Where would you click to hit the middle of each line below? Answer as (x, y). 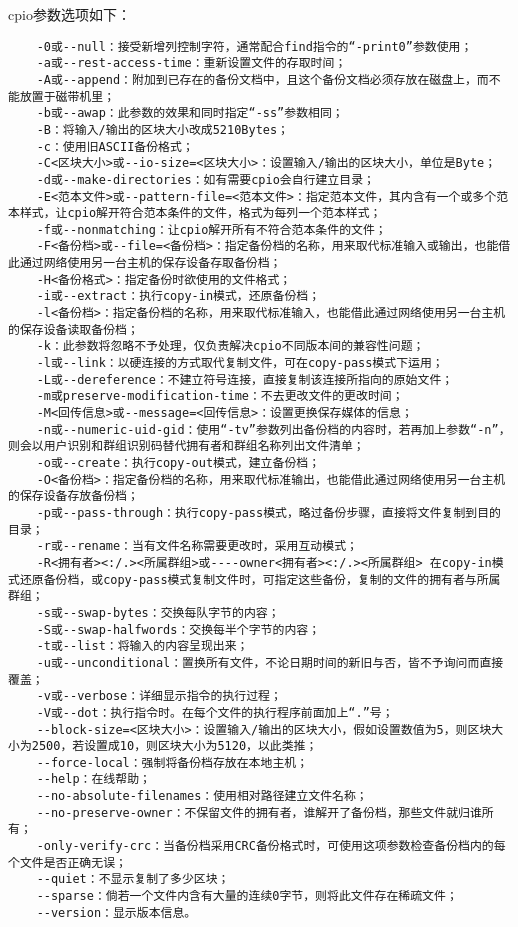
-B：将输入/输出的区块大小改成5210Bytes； (163, 129)
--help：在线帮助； (93, 779)
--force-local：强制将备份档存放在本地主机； (172, 762)
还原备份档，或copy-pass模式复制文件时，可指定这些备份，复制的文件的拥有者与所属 (260, 579)
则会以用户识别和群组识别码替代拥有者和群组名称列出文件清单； (186, 446)
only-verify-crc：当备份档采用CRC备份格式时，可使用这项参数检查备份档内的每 (274, 846)
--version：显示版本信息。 (116, 912)
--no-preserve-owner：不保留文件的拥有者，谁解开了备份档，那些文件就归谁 (259, 812)
